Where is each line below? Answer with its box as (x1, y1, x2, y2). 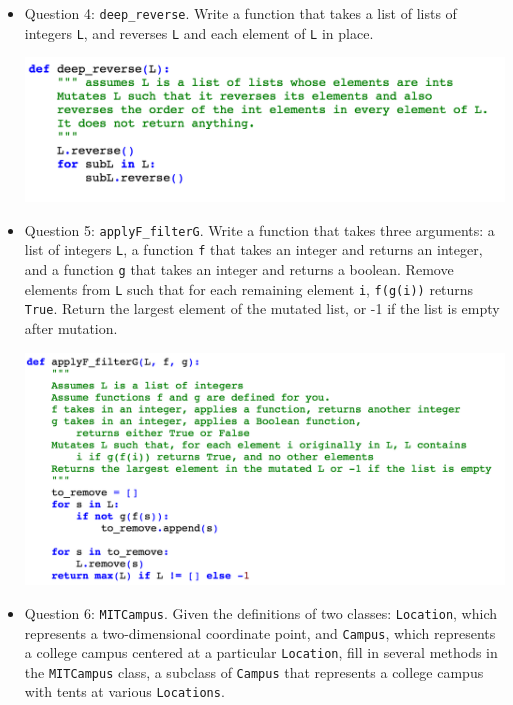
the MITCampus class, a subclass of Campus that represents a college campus (24, 661, 484, 682)
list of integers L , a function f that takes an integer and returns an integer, (24, 239, 483, 260)
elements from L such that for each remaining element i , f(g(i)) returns (24, 278, 474, 299)
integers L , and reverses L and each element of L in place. (24, 22, 374, 43)
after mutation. (24, 318, 118, 339)
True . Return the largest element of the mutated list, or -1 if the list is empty (24, 298, 500, 319)
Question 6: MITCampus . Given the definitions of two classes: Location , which (24, 602, 497, 623)
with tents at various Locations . (24, 681, 225, 702)
